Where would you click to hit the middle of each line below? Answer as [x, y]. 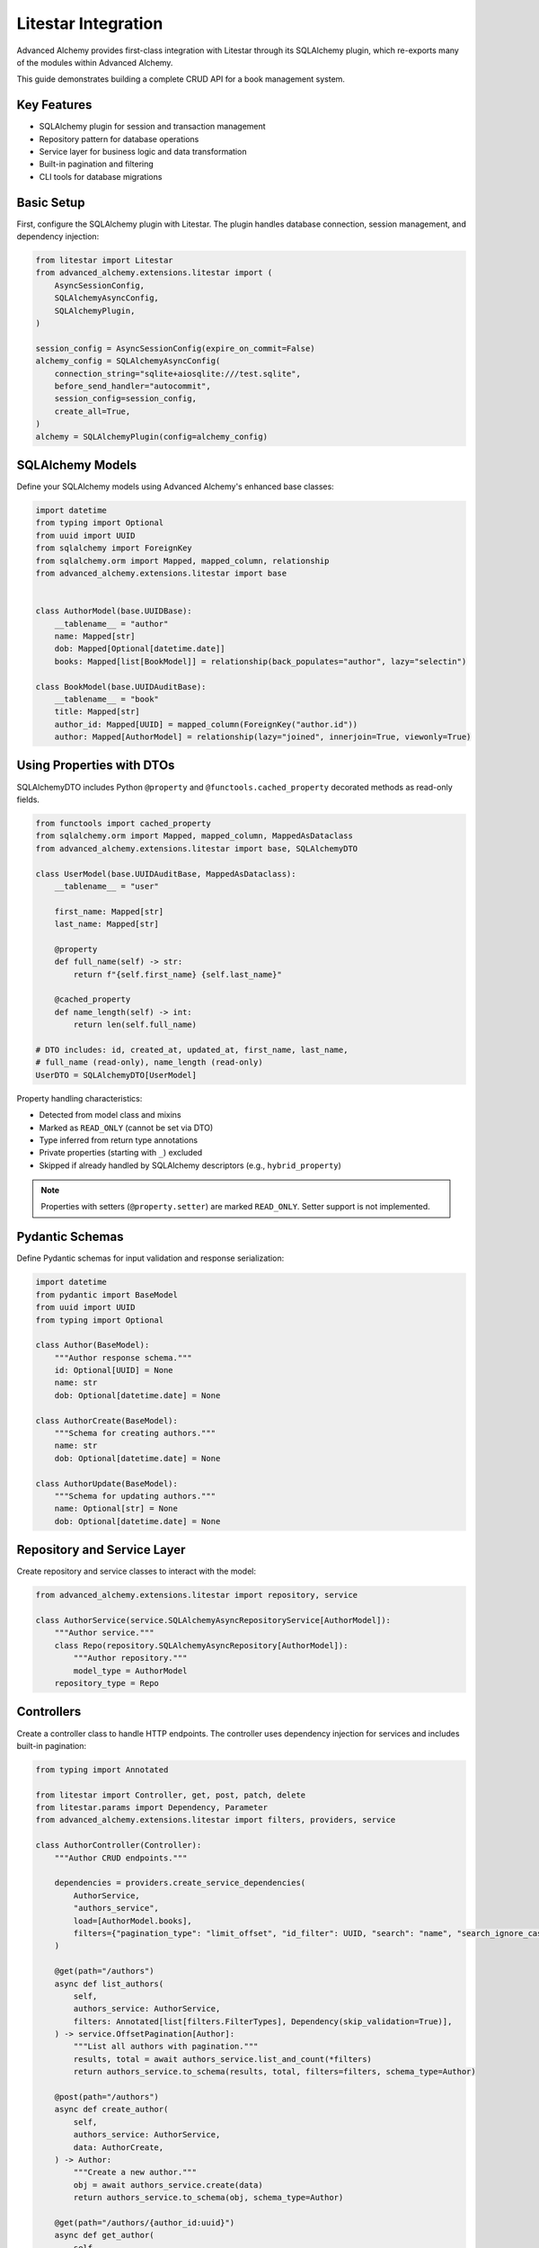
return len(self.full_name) [135, 1025]
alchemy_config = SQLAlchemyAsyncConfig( [128, 361]
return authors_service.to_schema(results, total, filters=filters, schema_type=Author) [274, 2072]
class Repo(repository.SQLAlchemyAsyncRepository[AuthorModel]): [201, 1645]
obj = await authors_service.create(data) [168, 2185]
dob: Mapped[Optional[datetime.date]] [140, 649]
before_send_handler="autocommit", [133, 386]
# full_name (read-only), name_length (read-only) [150, 1062]
